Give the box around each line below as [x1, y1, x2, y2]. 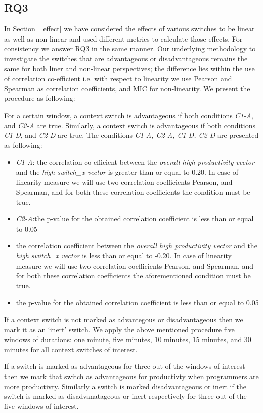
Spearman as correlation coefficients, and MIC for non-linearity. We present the [4, 83, 250, 93]
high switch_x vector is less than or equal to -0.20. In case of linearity [16, 250, 232, 261]
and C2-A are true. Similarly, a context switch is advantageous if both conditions [4, 120, 255, 130]
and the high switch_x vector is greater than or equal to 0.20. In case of [16, 166, 238, 177]
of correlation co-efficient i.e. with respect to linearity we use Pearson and [4, 73, 232, 84]
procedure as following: [4, 93, 75, 103]
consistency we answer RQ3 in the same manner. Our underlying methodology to [4, 43, 256, 54]
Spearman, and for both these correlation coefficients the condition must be [16, 186, 250, 197]
